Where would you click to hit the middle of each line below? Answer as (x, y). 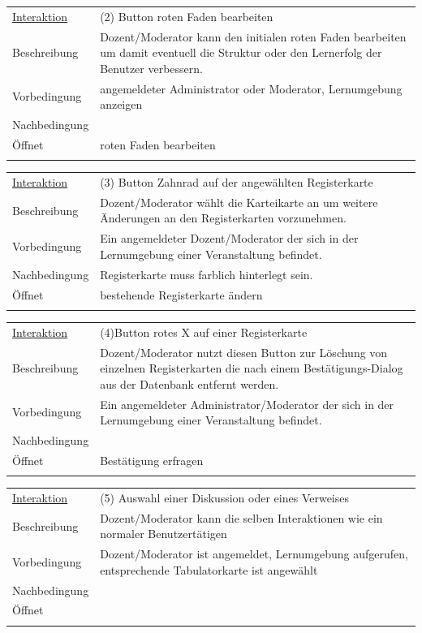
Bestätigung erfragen (152, 460)
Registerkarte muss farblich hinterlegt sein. (207, 274)
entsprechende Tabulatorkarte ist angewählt (209, 569)
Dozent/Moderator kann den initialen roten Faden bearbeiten (253, 36)
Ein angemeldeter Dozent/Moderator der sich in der (229, 238)
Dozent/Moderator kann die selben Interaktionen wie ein (241, 517)
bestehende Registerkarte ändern (181, 294)
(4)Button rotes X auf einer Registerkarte (204, 332)
